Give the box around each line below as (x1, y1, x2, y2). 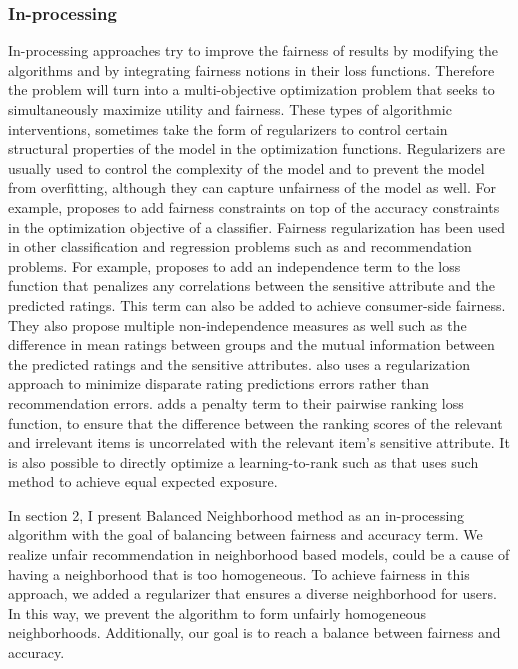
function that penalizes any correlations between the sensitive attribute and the (8, 275, 495, 296)
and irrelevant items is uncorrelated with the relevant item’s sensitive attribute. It (8, 432, 510, 453)
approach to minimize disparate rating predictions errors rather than (8, 373, 430, 394)
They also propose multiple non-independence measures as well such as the (8, 314, 467, 335)
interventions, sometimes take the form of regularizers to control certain (8, 118, 448, 139)
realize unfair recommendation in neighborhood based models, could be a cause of (8, 544, 510, 565)
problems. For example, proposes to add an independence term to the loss (8, 255, 461, 276)
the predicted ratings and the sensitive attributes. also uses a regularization (8, 353, 470, 374)
